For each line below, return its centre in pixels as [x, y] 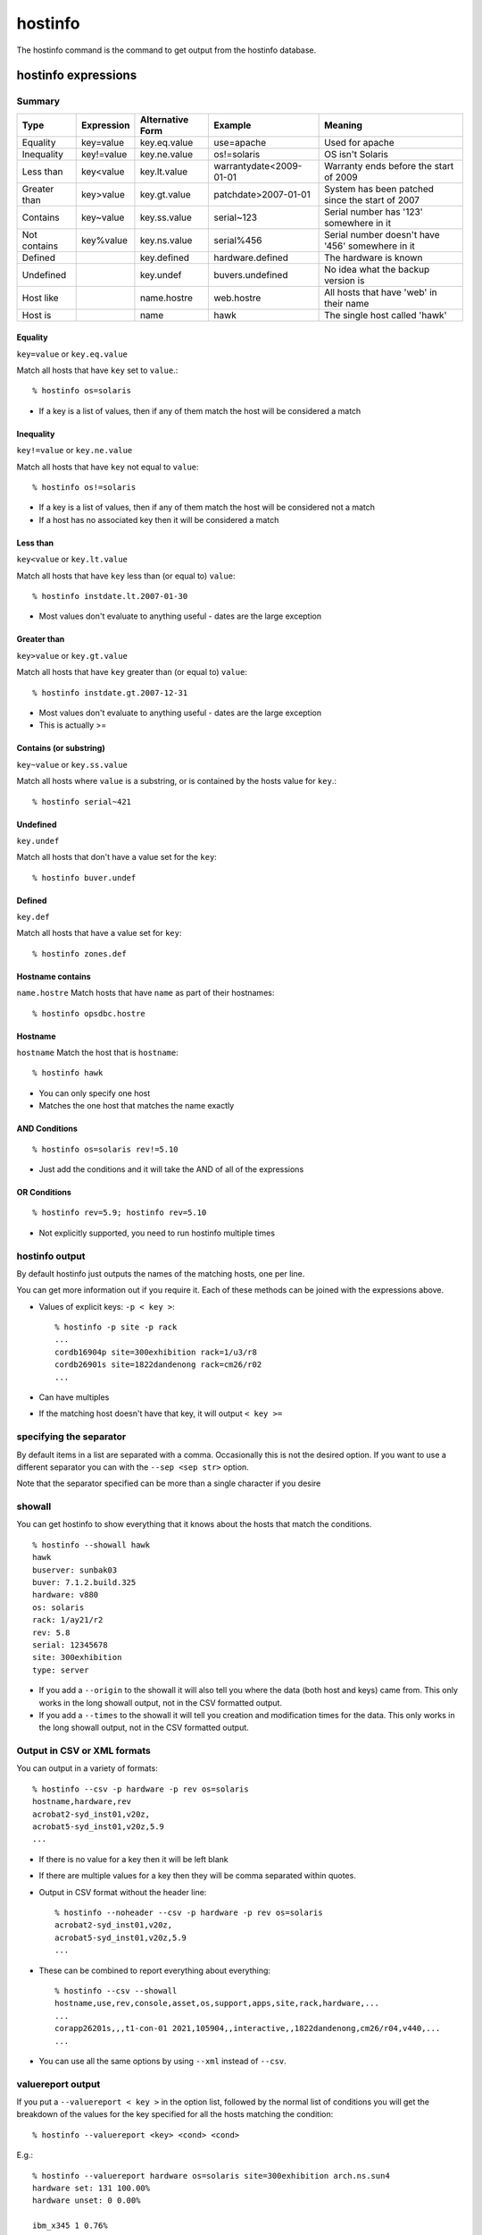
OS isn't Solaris [356, 154]
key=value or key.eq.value [72, 354]
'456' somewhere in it [370, 246]
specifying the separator [71, 1437]
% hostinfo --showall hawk [91, 1545]
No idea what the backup [377, 269]
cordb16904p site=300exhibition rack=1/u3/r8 [156, 1352]
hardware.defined [251, 257]
